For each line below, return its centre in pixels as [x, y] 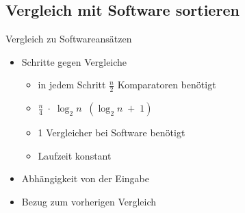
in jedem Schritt [72, 85]
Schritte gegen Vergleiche [74, 61]
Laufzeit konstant [75, 155]
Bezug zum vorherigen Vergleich [89, 201]
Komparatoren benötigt [167, 85]
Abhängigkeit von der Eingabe [85, 178]
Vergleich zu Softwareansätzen [69, 39]
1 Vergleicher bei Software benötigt [112, 133]
